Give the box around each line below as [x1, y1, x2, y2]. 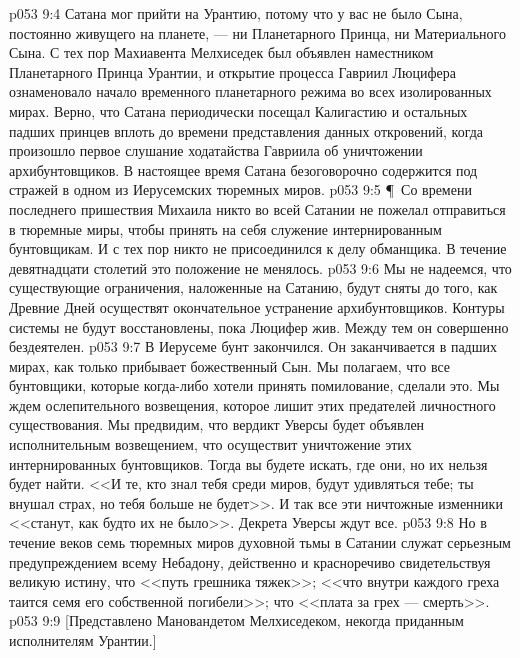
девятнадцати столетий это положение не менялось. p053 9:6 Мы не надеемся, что [9, 257, 512, 278]
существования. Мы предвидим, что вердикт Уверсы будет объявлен [9, 414, 425, 435]
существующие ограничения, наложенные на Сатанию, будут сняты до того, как [9, 277, 498, 298]
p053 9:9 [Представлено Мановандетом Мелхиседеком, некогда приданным [9, 610, 464, 631]
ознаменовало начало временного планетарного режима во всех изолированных [9, 81, 492, 102]
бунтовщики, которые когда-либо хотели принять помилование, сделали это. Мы [9, 375, 500, 396]
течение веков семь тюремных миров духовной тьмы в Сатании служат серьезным [9, 532, 511, 553]
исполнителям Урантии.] [9, 630, 157, 650]
